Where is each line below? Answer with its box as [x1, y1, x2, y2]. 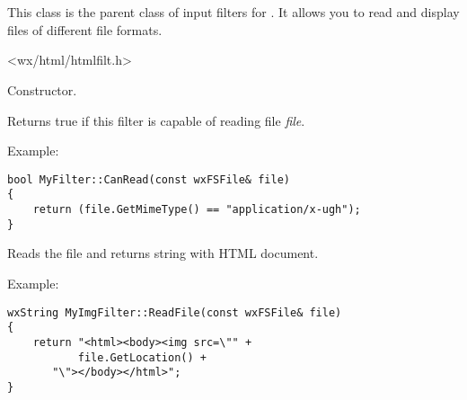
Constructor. [7, 80, 77, 99]
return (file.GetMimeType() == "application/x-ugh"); [32, 203, 361, 217]
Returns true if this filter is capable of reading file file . [7, 111, 305, 129]
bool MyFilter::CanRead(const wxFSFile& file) [7, 173, 290, 186]
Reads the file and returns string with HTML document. [7, 244, 319, 262]
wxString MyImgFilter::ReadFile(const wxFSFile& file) [7, 306, 342, 319]
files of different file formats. [7, 20, 163, 39]
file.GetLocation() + [77, 351, 207, 364]
